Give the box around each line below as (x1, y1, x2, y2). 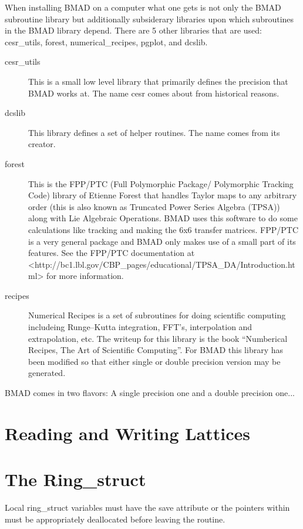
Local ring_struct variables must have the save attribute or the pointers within (5, 501, 290, 514)
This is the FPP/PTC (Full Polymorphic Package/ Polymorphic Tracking (28, 177, 294, 189)
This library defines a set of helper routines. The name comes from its (28, 126, 280, 138)
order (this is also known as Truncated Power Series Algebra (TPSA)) (28, 200, 280, 212)
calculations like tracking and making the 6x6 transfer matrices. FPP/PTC (28, 223, 299, 235)
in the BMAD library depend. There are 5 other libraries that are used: (5, 24, 262, 36)
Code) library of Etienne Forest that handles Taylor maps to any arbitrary (28, 189, 297, 201)
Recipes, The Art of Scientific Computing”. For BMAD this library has (28, 344, 284, 356)
